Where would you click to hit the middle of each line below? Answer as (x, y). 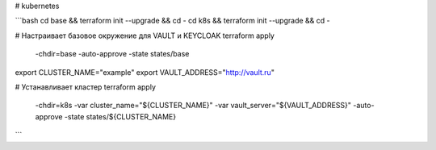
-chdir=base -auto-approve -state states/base (112, 54)
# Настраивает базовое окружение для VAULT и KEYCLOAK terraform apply (145, 35)
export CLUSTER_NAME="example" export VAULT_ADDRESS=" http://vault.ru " (145, 72)
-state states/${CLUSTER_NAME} (120, 116)
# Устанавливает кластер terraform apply (86, 87)
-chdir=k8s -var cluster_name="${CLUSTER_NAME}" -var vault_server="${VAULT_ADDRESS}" (193, 106)
